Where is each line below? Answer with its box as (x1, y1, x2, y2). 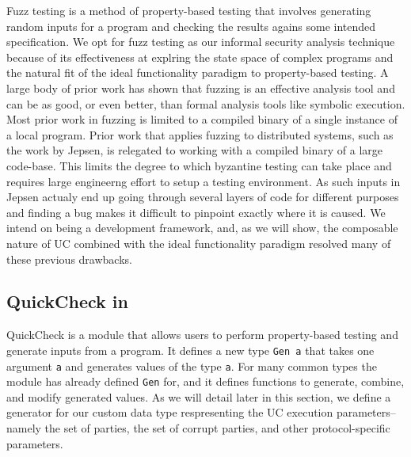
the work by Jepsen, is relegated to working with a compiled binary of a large (6, 142, 382, 158)
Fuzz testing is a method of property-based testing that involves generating (6, 2, 371, 18)
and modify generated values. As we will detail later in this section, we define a (6, 388, 391, 405)
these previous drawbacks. (6, 250, 132, 267)
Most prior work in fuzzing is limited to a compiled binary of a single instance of (6, 111, 398, 128)
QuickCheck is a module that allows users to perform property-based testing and (6, 326, 398, 343)
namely (6, 420, 41, 436)
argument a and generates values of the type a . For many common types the (6, 357, 377, 374)
